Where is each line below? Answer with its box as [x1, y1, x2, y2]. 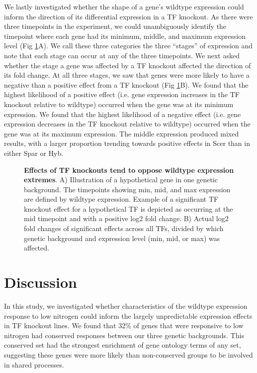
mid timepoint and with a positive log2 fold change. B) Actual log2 [24, 213, 229, 224]
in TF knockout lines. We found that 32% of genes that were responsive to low [4, 320, 244, 331]
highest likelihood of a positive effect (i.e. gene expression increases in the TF [4, 89, 240, 100]
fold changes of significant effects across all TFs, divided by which [24, 223, 224, 234]
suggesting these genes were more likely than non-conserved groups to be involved [4, 349, 253, 360]
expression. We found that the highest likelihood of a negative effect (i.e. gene [4, 109, 241, 119]
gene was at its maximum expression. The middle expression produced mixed [4, 128, 239, 138]
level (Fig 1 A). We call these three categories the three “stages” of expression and [4, 40, 253, 51]
